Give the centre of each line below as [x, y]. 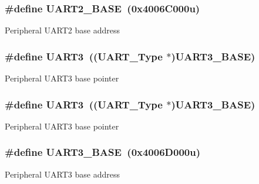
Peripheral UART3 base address [62, 174]
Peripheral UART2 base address [62, 30]
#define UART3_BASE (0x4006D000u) [103, 152]
